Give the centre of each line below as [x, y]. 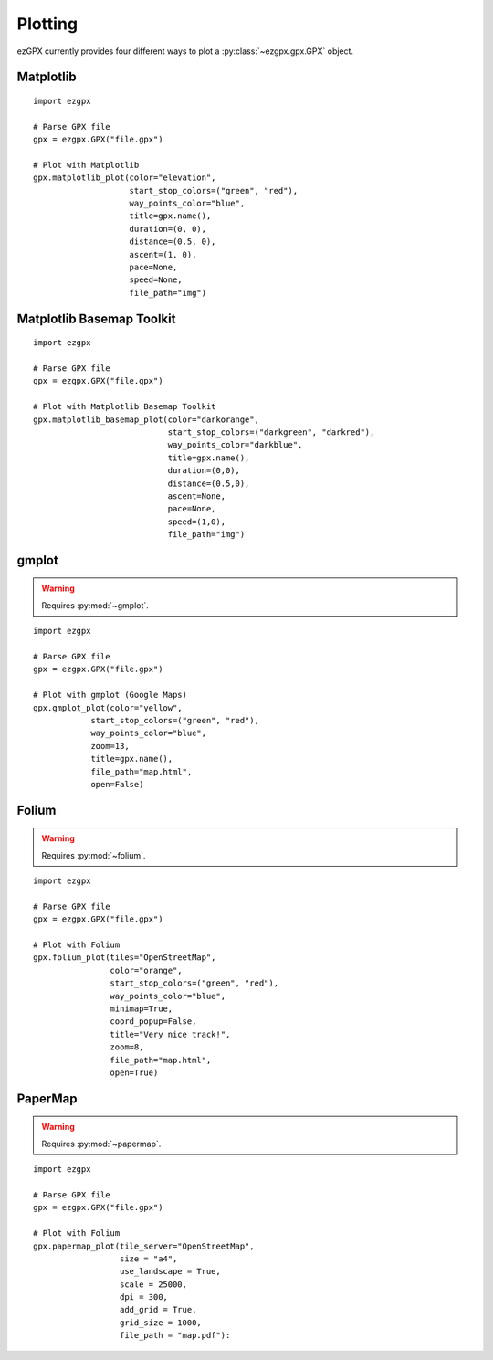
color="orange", [146, 970]
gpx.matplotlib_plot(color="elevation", [125, 178]
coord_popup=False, [153, 1022]
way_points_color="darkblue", [235, 445]
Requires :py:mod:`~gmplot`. [95, 605]
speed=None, [156, 280]
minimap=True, [142, 1009]
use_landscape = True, [170, 1271]
